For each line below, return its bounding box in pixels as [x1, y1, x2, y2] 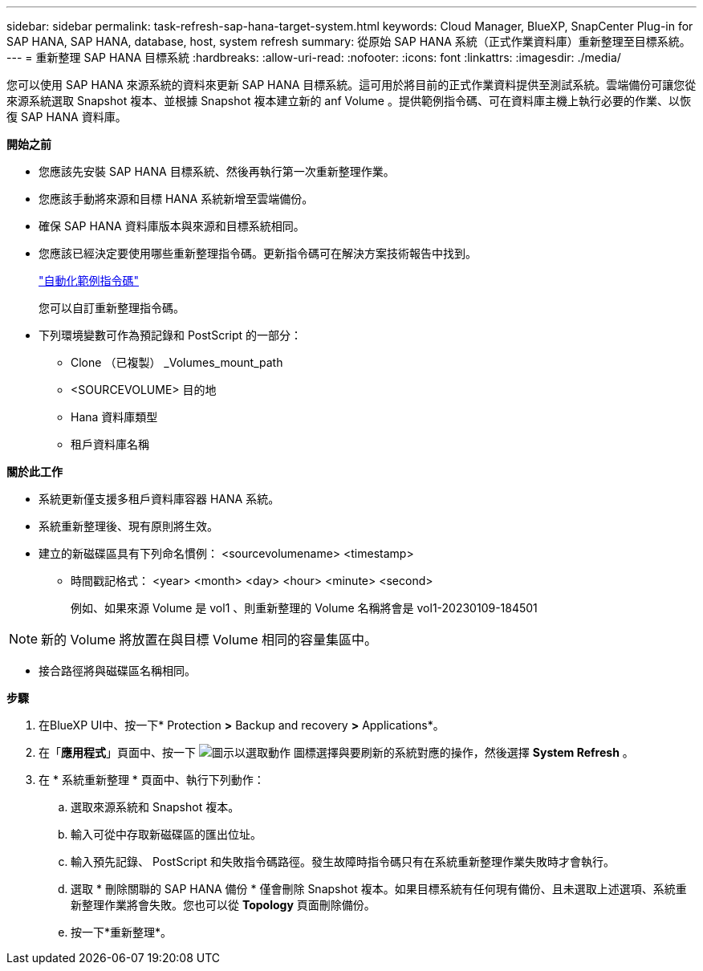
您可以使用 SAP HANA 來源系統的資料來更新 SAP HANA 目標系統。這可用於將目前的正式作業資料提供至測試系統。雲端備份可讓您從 [6, 78, 697, 91]
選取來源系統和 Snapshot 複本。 [71, 800, 240, 814]
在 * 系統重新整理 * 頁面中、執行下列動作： [39, 773, 265, 786]
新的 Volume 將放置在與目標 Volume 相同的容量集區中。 [41, 632, 378, 648]
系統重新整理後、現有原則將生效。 [39, 519, 218, 533]
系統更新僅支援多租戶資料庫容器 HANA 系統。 [39, 492, 280, 506]
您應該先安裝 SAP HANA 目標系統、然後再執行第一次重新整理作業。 [39, 165, 395, 178]
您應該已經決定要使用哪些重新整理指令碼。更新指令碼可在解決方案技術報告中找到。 [39, 246, 477, 260]
